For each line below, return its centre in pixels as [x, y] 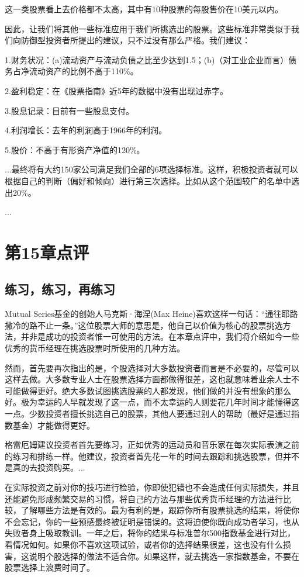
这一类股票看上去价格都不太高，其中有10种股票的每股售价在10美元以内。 [144, 9]
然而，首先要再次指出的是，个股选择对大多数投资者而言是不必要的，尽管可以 [152, 367]
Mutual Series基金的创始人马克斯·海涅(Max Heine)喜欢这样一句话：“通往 [143, 314]
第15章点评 [47, 252]
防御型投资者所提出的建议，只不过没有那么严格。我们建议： [135, 40]
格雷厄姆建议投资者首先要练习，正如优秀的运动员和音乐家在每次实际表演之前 [152, 445]
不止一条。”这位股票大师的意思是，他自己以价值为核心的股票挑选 [160, 325]
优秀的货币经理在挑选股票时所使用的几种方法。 [95, 348]
